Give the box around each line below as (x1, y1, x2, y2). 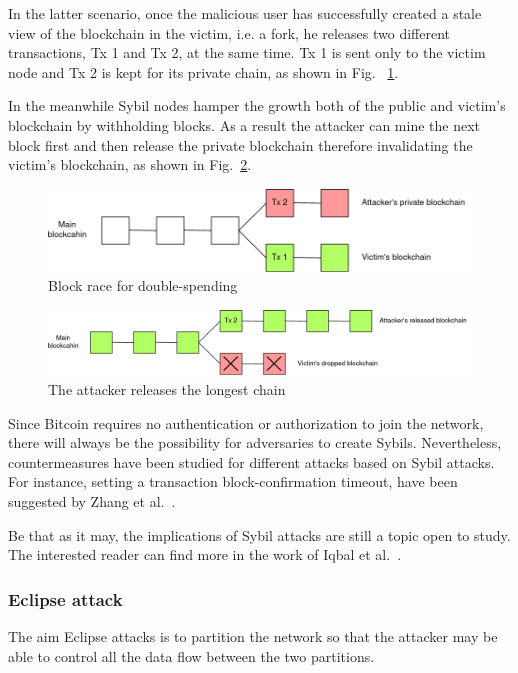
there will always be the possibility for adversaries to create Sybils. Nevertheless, (8, 432, 502, 453)
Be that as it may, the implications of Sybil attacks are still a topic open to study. (8, 524, 511, 545)
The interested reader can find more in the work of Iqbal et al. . (8, 544, 402, 565)
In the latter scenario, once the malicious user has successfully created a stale (8, 3, 482, 23)
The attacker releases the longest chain (48, 379, 286, 400)
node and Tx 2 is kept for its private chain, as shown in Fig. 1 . (8, 61, 399, 82)
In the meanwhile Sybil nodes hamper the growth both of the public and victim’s (8, 95, 506, 116)
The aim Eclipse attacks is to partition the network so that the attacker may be (8, 626, 498, 647)
